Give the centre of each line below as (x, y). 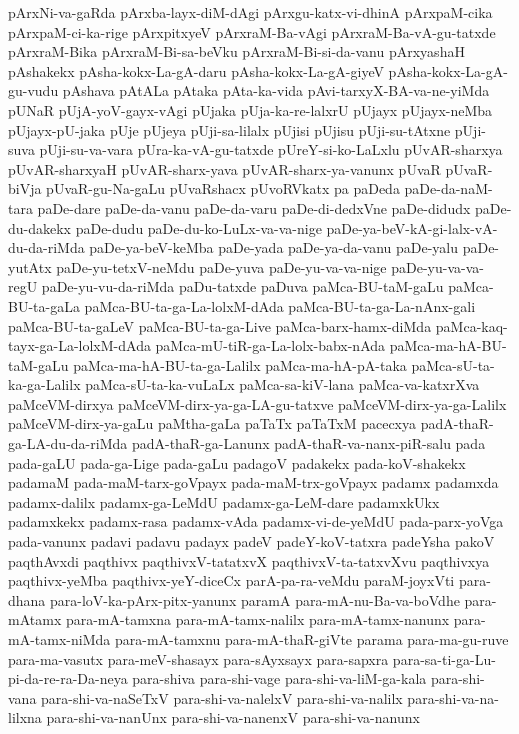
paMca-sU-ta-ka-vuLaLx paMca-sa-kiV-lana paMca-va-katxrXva (282, 384)
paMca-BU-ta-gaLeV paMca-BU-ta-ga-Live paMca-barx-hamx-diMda (220, 325)
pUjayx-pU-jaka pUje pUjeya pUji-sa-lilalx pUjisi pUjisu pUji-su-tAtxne (229, 129)
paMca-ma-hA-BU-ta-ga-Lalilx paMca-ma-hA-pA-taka (240, 364)
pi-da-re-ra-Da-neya (68, 678)
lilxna (25, 717)
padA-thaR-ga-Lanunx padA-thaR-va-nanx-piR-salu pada (308, 443)
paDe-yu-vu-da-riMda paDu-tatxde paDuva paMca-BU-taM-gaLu (242, 286)
